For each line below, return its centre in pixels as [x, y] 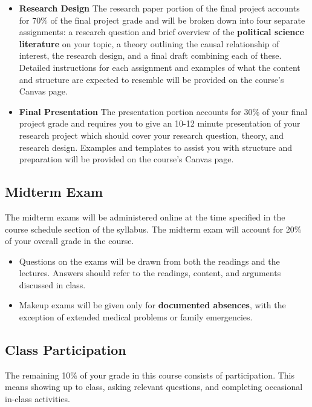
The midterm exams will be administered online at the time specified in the [145, 217]
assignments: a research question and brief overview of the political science [161, 32]
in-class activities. [37, 399]
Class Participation [66, 350]
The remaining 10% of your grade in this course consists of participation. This [150, 375]
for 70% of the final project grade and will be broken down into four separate [162, 20]
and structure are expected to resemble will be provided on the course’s [151, 79]
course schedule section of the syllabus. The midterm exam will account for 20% [153, 229]
